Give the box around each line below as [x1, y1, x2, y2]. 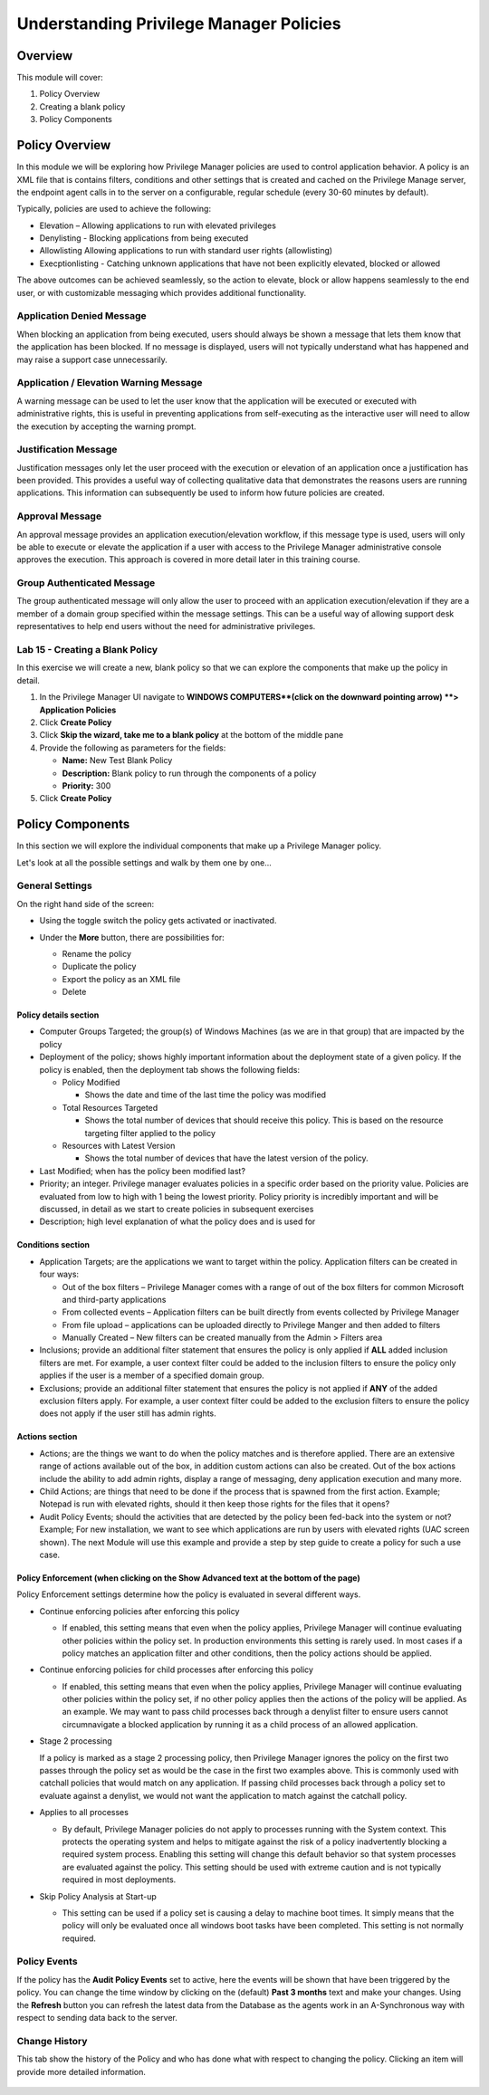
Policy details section [16, 1009, 100, 1020]
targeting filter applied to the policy [84, 1127, 216, 1138]
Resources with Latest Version [62, 1141, 176, 1151]
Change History [16, 2034, 88, 2047]
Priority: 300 [62, 780, 111, 791]
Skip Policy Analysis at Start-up [39, 1890, 158, 1901]
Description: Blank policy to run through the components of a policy [62, 768, 317, 779]
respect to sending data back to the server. [16, 2013, 178, 2023]
